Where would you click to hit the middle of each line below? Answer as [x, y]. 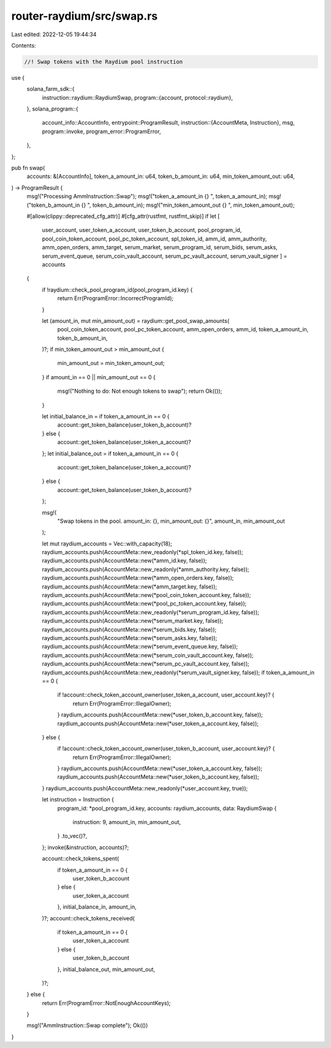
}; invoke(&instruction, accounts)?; [86, 847]
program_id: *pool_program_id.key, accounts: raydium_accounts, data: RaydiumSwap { [167, 808]
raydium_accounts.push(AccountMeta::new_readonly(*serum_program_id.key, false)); [151, 612]
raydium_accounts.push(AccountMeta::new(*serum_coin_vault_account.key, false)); [148, 655]
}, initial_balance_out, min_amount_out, [106, 969]
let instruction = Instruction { [78, 799]
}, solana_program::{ [52, 109]
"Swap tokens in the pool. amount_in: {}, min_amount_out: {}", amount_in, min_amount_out [171, 521]
